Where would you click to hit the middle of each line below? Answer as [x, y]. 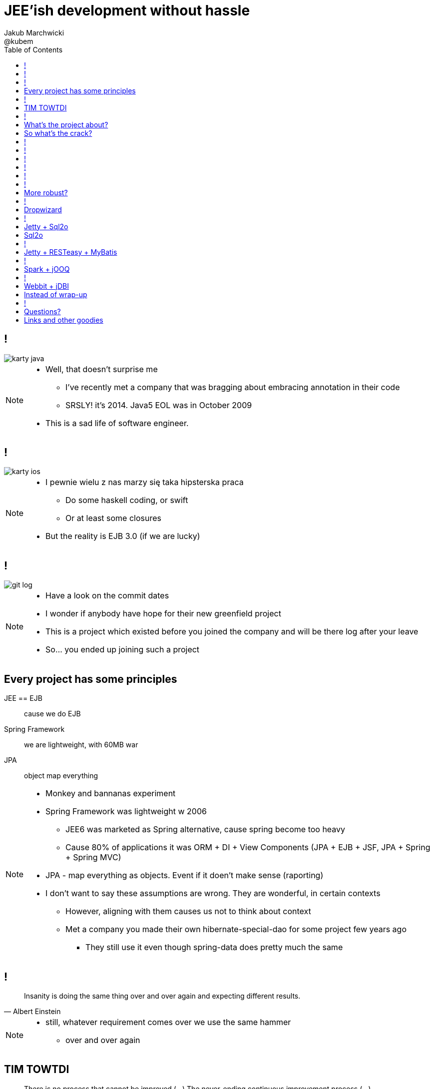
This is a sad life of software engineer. [117, 423]
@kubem [19, 41]
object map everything [61, 776]
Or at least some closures [113, 518]
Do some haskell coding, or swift [127, 500]
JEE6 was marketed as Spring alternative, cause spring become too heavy [206, 829]
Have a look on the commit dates [107, 596]
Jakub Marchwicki [34, 32]
